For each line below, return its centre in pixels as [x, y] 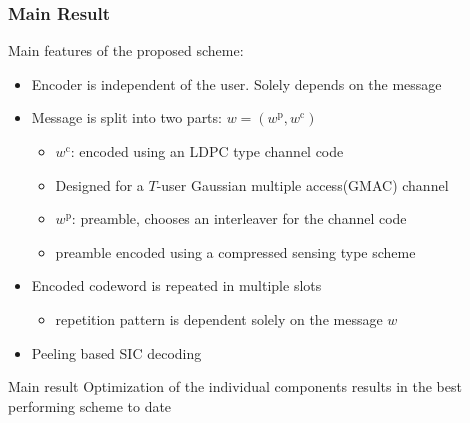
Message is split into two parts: [126, 117]
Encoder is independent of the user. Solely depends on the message [236, 83]
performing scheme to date [90, 405]
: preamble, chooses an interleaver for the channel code [239, 218]
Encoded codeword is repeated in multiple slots [176, 285]
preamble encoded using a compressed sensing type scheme [235, 251]
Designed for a [99, 184]
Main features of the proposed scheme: [126, 50]
